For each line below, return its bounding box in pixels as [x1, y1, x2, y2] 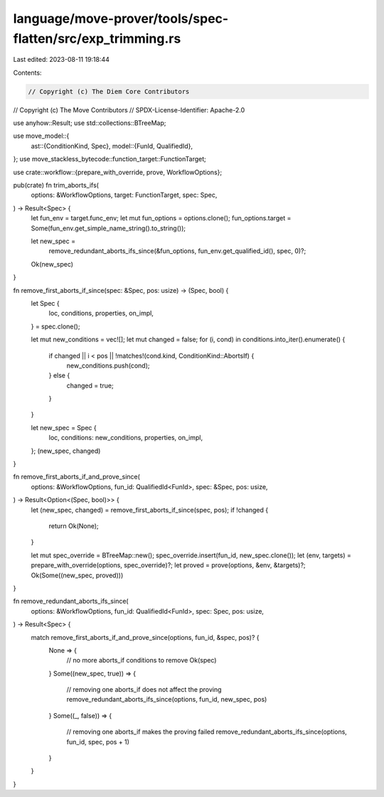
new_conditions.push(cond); [66, 361, 150, 370]
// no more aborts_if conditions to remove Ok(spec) [66, 656, 217, 665]
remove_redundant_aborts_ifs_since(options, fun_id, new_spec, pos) [66, 695, 267, 704]
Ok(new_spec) [31, 260, 74, 268]
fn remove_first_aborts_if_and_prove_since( [13, 473, 140, 481]
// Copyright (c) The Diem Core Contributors [28, 87, 190, 95]
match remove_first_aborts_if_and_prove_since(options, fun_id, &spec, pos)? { [31, 633, 260, 641]
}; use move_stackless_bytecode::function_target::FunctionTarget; [13, 155, 206, 164]
